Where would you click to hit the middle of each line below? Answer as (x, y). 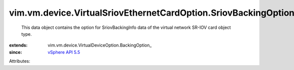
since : (15, 52)
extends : (18, 45)
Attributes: (20, 61)
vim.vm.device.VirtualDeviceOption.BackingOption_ (100, 45)
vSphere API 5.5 (64, 52)
